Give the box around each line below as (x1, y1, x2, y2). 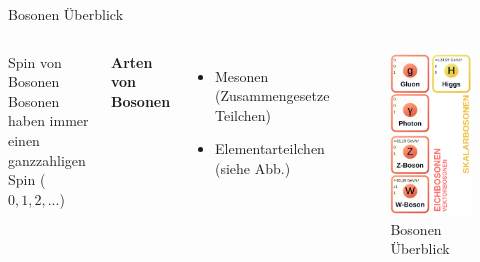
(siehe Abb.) (215, 157, 291, 178)
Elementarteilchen (215, 138, 325, 159)
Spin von (8, 51, 62, 72)
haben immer (8, 110, 89, 131)
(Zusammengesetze (215, 85, 330, 106)
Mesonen (215, 65, 269, 86)
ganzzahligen (8, 149, 86, 170)
